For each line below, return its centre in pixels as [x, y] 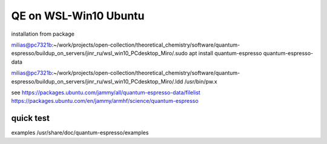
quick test [30, 118]
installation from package [43, 34]
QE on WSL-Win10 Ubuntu [78, 16]
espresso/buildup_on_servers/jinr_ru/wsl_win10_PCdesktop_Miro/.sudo [99, 53]
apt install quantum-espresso [225, 53]
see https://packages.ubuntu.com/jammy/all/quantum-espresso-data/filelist [106, 92]
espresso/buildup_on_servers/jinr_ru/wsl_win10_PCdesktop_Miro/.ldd [97, 81]
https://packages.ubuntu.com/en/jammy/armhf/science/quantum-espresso [105, 101]
